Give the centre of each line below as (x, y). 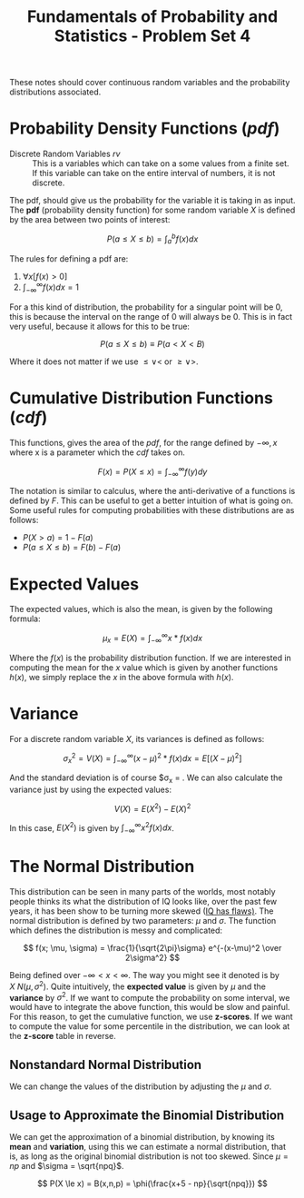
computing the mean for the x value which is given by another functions (144, 667)
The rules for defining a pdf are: (69, 258)
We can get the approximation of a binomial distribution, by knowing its (142, 1136)
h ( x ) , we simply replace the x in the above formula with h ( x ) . (122, 677)
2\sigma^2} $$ (152, 958)
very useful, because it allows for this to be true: (100, 327)
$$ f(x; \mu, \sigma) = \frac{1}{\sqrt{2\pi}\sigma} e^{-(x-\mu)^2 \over (152, 948)
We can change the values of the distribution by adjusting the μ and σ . (141, 1086)
